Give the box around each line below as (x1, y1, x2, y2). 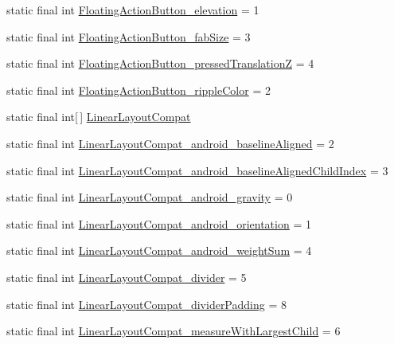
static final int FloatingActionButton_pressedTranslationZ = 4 (6, 55, 314, 72)
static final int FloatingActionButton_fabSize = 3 (6, 28, 251, 45)
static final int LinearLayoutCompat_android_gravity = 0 (6, 189, 293, 205)
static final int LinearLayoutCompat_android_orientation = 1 (6, 215, 311, 232)
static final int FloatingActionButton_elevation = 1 (6, 2, 259, 18)
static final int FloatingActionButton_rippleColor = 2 (6, 81, 271, 98)
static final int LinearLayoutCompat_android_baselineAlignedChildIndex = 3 (6, 162, 388, 178)
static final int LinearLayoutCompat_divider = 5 (6, 268, 247, 285)
